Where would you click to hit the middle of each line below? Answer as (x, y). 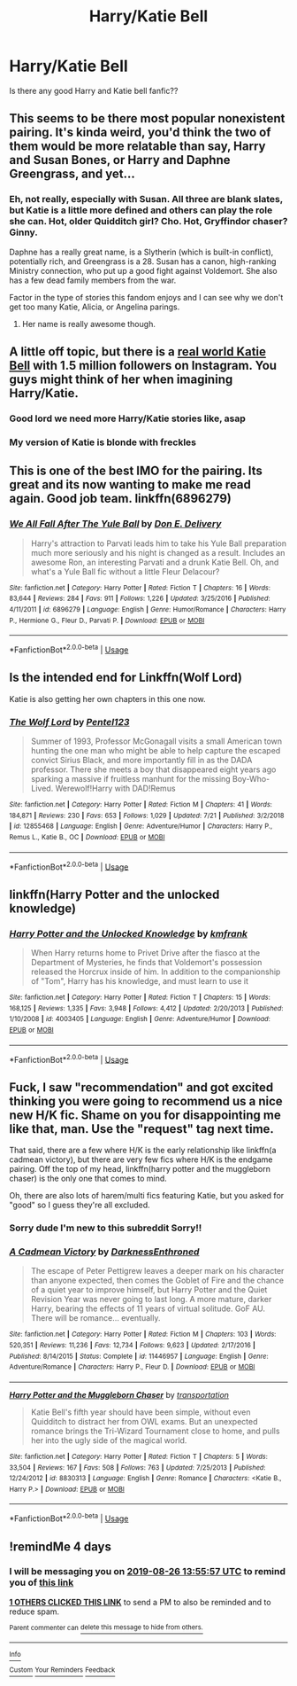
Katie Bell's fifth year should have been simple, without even (141, 1412)
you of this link (42, 1582)
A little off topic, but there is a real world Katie (138, 352)
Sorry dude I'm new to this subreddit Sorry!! (106, 1228)
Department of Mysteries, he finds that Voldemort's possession (146, 962)
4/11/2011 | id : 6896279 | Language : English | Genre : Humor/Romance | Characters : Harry (148, 609)
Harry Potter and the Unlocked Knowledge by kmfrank (129, 933)
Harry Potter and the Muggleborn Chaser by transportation (119, 1394)
